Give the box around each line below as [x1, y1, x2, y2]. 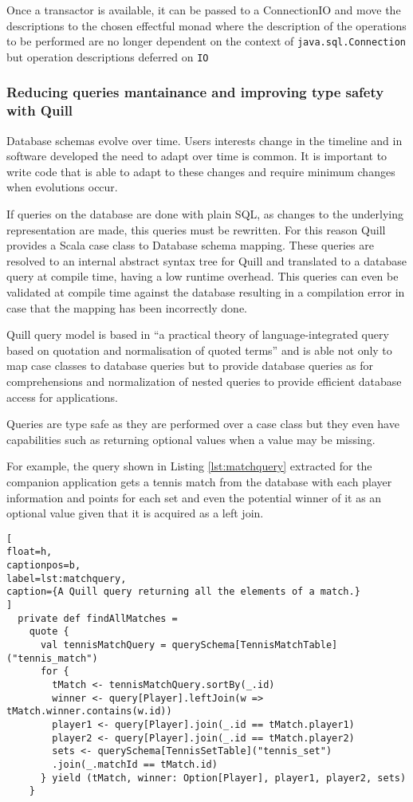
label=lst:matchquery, [6, 572, 127, 584]
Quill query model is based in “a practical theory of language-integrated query [6, 326, 389, 343]
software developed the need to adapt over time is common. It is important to [6, 147, 387, 164]
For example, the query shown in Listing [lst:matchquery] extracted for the [6, 458, 372, 474]
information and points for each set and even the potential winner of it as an [6, 489, 382, 505]
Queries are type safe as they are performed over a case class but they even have [6, 415, 399, 432]
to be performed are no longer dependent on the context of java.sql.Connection [6, 33, 406, 49]
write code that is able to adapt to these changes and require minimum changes [6, 163, 395, 179]
